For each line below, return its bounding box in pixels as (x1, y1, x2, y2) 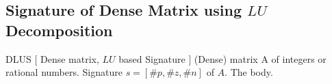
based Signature (118, 51, 186, 66)
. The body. (225, 65, 273, 79)
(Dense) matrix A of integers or (194, 51, 327, 66)
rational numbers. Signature (5, 65, 123, 79)
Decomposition (5, 19, 113, 40)
